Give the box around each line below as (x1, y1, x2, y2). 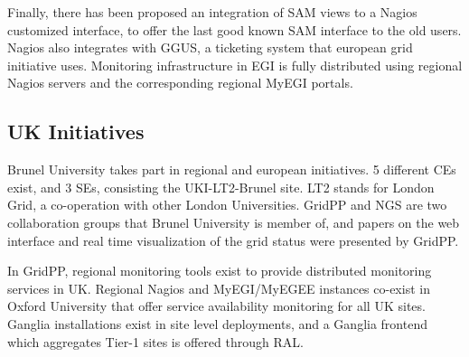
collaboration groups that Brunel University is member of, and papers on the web (7, 212, 460, 231)
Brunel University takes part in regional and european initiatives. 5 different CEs (7, 160, 456, 179)
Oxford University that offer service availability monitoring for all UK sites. (7, 296, 426, 315)
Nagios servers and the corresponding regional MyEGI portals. (7, 73, 353, 92)
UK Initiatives (7, 117, 145, 146)
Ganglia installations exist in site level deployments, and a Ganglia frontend (7, 314, 427, 333)
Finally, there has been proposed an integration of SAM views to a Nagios (7, 3, 417, 21)
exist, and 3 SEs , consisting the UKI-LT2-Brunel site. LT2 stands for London (7, 177, 435, 196)
